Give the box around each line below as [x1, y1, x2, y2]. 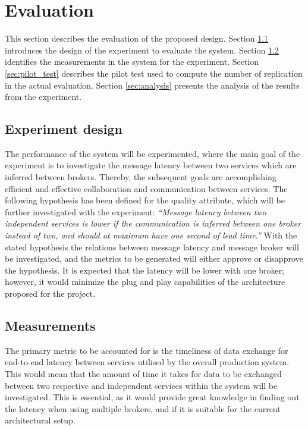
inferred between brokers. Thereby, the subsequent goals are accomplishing [5, 171, 276, 183]
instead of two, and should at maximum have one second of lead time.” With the [5, 229, 297, 241]
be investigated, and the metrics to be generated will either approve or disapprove [5, 252, 303, 265]
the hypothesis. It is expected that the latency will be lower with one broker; [5, 263, 285, 276]
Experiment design [5, 120, 123, 138]
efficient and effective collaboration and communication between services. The [5, 182, 288, 194]
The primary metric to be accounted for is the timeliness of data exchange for [5, 344, 288, 356]
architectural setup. [5, 414, 76, 426]
